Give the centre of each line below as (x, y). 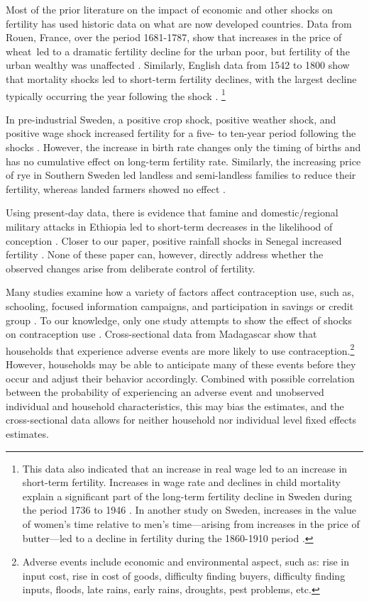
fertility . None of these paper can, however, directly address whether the (165, 254)
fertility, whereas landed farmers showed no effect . (116, 188)
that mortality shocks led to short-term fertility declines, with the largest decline (181, 78)
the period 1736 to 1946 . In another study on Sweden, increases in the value (189, 510)
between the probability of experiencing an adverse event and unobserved (165, 392)
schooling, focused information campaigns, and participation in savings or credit (180, 305)
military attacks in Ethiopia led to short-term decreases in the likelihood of (169, 226)
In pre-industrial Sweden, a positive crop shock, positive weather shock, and (171, 119)
